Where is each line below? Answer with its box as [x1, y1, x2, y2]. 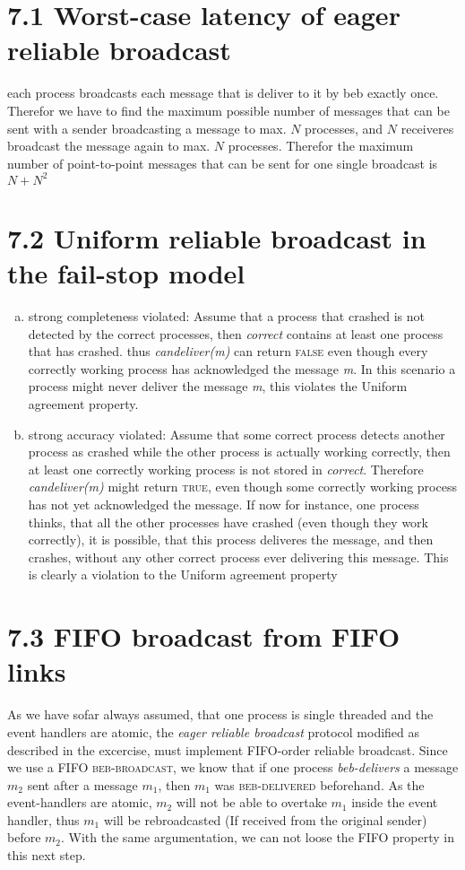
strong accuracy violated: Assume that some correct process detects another [28, 424, 445, 443]
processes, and [305, 118, 383, 137]
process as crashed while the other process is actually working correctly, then [28, 442, 451, 461]
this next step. [7, 846, 86, 865]
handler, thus [7, 810, 80, 829]
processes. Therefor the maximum [228, 136, 414, 155]
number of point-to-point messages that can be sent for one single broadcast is [7, 153, 438, 172]
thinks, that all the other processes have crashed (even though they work [28, 512, 428, 531]
